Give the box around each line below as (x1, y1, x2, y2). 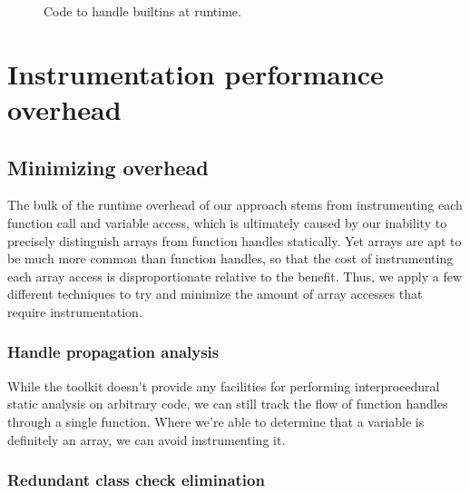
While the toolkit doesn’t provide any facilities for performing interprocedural (7, 376, 440, 395)
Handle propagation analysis (7, 341, 220, 363)
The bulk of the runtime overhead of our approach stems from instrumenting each (7, 195, 463, 214)
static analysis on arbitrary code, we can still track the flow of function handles (7, 394, 448, 413)
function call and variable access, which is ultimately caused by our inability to (7, 212, 447, 232)
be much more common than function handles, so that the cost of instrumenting (7, 249, 454, 268)
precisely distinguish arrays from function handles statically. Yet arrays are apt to (7, 231, 462, 250)
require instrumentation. (7, 301, 142, 321)
